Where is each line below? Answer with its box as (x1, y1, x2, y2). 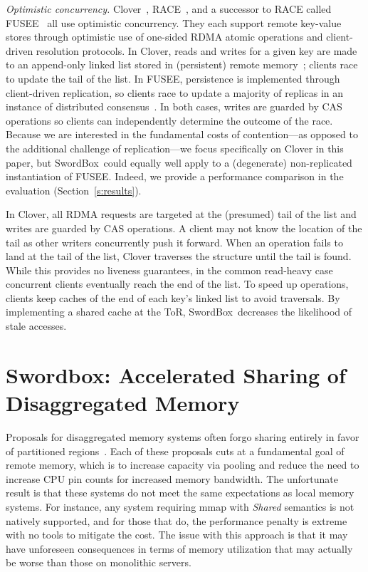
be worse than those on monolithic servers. (6, 555, 191, 570)
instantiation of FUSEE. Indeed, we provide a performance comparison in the (6, 169, 344, 184)
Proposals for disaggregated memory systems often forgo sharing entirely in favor (6, 429, 359, 444)
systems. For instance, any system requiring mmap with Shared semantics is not (6, 499, 354, 514)
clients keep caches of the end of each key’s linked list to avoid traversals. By (6, 290, 340, 305)
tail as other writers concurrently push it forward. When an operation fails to (6, 234, 343, 249)
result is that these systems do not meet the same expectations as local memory (6, 485, 354, 500)
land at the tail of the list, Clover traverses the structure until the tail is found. (6, 249, 352, 264)
